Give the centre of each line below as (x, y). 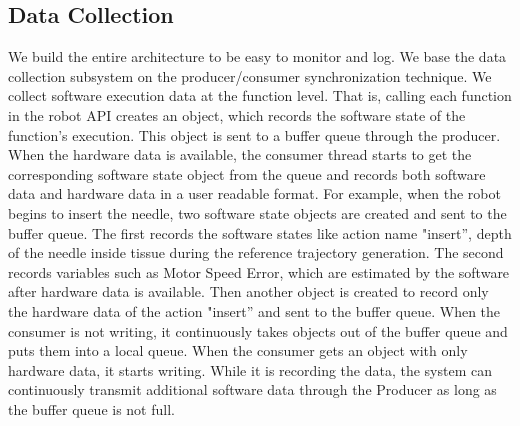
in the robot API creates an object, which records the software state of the (237, 114)
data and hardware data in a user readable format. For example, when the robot (254, 193)
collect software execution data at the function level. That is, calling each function (260, 95)
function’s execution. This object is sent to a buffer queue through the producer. (254, 134)
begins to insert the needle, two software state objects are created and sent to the (257, 212)
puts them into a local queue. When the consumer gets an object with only (238, 350)
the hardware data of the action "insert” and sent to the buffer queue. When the (254, 310)
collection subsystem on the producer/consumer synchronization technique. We (250, 75)
